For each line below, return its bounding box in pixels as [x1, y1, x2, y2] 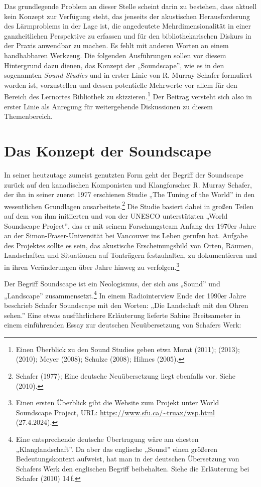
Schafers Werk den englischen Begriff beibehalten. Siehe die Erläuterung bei [16, 463, 249, 473]
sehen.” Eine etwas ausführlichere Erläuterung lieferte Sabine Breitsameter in [4, 309, 240, 320]
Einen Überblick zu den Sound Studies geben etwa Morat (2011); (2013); [16, 344, 240, 354]
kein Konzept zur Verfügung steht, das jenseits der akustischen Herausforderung [4, 11, 250, 21]
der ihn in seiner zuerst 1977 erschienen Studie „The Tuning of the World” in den [4, 189, 255, 200]
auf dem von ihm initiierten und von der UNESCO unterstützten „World [4, 210, 228, 221]
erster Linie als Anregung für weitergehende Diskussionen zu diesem [4, 101, 213, 111]
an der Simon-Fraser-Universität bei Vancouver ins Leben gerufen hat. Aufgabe [4, 230, 248, 241]
